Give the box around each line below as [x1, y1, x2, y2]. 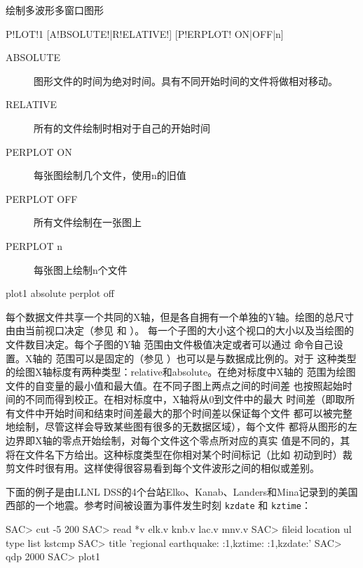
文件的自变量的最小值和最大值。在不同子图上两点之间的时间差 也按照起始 [6, 378, 343, 392]
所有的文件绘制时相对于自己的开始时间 [34, 120, 210, 135]
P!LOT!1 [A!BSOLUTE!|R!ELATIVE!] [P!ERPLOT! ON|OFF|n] [6, 26, 284, 41]
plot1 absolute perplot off [6, 286, 114, 300]
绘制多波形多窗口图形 [6, 3, 104, 17]
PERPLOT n [6, 238, 63, 253]
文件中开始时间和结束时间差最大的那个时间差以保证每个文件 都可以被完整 [15, 405, 352, 420]
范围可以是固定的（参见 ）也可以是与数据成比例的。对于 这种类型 [55, 350, 357, 365]
